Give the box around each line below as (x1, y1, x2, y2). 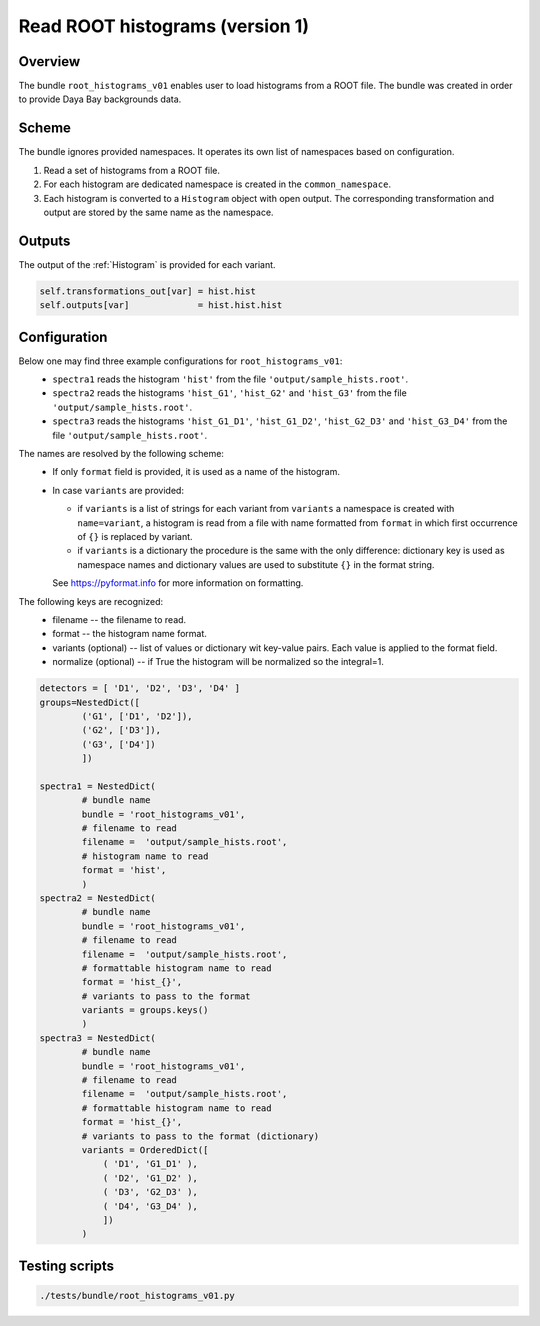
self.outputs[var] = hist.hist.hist (39, 300, 283, 311)
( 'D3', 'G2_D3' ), (102, 1186, 199, 1198)
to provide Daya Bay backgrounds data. (18, 93, 182, 105)
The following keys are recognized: (18, 595, 164, 607)
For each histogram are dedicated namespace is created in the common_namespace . (43, 178, 392, 190)
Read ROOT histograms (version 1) (18, 15, 310, 37)
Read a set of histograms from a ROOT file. (43, 164, 220, 176)
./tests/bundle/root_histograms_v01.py (39, 1290, 235, 1301)
